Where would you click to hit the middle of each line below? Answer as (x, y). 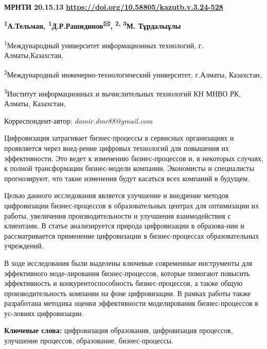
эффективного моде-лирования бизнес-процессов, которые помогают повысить (127, 273)
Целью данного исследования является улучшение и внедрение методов (117, 195)
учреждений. (24, 246)
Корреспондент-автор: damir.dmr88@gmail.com (78, 120)
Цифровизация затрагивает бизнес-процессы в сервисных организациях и (119, 138)
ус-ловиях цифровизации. (44, 313)
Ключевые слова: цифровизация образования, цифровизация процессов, (119, 330)
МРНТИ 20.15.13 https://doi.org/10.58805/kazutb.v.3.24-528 (114, 7)
